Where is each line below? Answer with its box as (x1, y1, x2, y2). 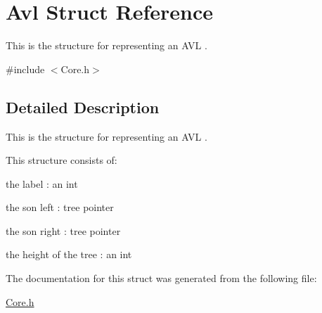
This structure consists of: (6, 153, 117, 167)
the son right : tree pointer (6, 223, 121, 238)
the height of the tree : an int (6, 247, 132, 262)
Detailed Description (6, 96, 160, 117)
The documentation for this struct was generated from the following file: (6, 271, 317, 286)
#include (6, 61, 45, 76)
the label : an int (6, 176, 78, 191)
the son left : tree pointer (6, 200, 114, 215)
